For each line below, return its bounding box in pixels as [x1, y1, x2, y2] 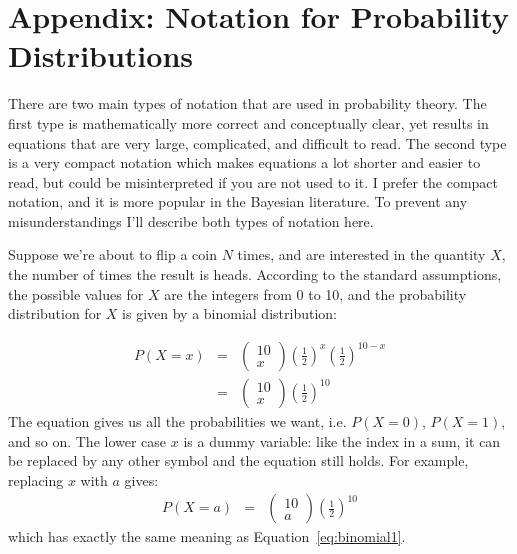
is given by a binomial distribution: [122, 303, 337, 324]
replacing [8, 469, 64, 490]
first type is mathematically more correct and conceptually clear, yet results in [8, 112, 489, 133]
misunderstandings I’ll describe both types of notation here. [8, 210, 374, 231]
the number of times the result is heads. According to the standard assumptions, [8, 264, 502, 285]
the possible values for [8, 283, 144, 304]
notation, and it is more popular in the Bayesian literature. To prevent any [8, 191, 468, 212]
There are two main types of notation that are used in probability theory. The [8, 93, 487, 114]
